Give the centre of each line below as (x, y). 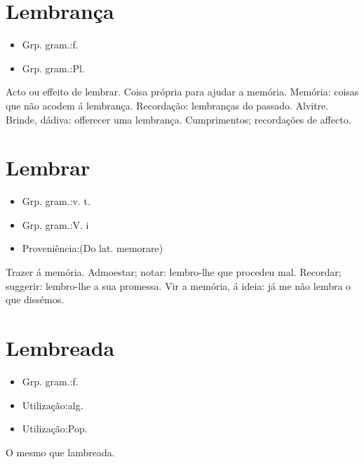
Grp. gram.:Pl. (53, 68)
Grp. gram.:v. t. (56, 201)
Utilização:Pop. (55, 429)
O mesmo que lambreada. (60, 452)
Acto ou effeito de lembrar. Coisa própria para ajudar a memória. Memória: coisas (182, 92)
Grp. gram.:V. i (55, 224)
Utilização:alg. (53, 405)
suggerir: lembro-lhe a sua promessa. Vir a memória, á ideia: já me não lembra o (178, 285)
